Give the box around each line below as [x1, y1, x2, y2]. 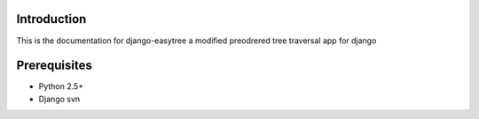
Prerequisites [16, 58, 92, 73]
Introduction [16, 11, 87, 26]
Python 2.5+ [38, 81, 84, 92]
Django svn [38, 93, 81, 104]
